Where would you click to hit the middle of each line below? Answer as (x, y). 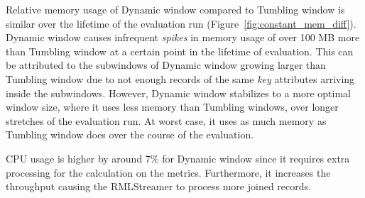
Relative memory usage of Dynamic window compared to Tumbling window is (175, 9)
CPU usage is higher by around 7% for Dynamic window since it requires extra (178, 158)
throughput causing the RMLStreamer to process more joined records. (158, 186)
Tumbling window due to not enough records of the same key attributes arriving (180, 78)
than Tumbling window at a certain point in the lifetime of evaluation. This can (180, 51)
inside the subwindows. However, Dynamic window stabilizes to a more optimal (178, 93)
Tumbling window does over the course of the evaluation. (130, 134)
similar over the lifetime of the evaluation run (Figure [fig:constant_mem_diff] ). (181, 23)
